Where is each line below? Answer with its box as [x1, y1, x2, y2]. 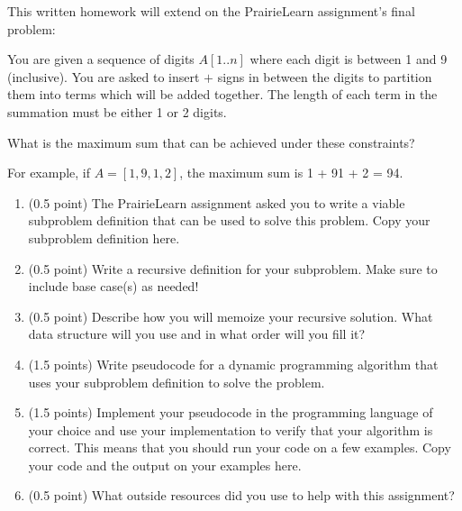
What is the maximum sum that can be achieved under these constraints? [7, 132, 415, 151]
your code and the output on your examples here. [28, 455, 302, 474]
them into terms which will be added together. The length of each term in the [7, 85, 438, 104]
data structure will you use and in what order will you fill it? [28, 324, 366, 343]
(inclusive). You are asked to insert [7, 67, 200, 86]
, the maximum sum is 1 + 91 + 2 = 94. [179, 163, 403, 182]
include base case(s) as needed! [28, 277, 199, 296]
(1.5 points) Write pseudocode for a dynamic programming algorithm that [28, 354, 439, 373]
